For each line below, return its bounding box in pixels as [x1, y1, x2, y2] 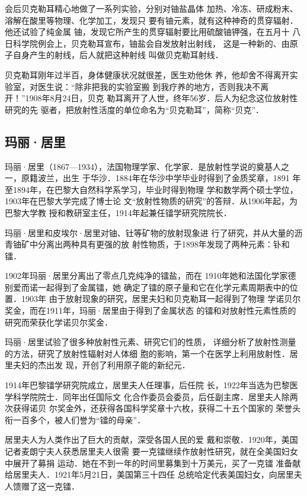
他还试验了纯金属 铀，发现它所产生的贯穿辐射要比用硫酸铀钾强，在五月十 [5, 25, 290, 38]
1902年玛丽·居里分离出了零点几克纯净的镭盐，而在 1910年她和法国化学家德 [5, 269, 296, 282]
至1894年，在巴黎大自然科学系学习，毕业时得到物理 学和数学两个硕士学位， [5, 183, 298, 195]
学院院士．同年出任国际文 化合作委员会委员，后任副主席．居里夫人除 [21, 390, 290, 402]
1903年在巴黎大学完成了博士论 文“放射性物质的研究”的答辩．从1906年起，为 [5, 195, 298, 207]
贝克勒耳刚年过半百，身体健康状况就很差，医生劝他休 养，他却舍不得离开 [5, 68, 290, 80]
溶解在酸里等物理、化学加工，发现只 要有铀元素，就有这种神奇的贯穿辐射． [5, 14, 298, 26]
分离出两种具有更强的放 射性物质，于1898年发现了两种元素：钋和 [37, 238, 290, 250]
